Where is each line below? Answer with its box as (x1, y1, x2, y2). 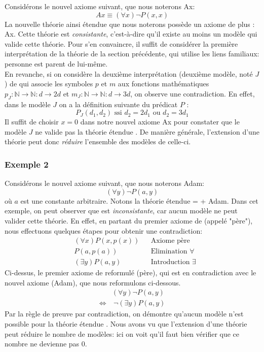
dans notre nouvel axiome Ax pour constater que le (80, 116, 240, 127)
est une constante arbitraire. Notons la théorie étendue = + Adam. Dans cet (20, 195, 258, 206)
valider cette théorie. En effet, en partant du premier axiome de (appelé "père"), (5, 215, 253, 226)
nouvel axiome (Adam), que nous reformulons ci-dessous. (5, 277, 181, 287)
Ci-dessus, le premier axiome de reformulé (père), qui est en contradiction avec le (5, 267, 256, 278)
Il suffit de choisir (5, 116, 59, 127)
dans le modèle (5, 99, 51, 109)
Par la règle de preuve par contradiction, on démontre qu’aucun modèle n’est (5, 308, 244, 319)
